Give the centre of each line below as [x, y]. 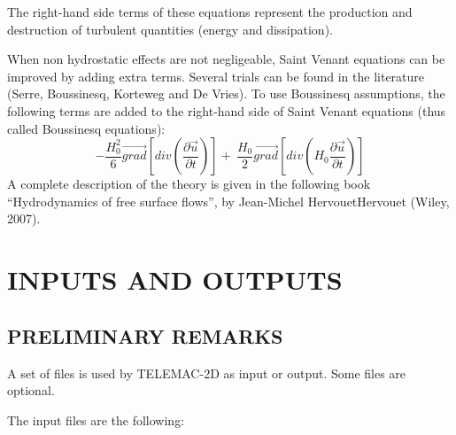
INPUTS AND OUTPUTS [175, 280]
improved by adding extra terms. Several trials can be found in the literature [216, 76]
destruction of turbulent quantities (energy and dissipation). [170, 29]
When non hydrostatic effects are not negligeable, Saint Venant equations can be [226, 59]
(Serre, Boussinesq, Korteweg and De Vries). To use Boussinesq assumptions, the [226, 93]
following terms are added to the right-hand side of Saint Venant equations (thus [227, 110]
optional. [31, 390]
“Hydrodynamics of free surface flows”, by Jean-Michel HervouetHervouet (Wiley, [228, 201]
